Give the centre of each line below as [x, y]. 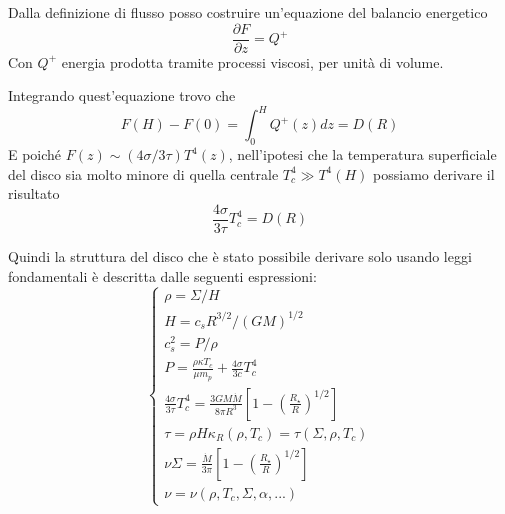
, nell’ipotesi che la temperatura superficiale [362, 154]
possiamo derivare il [434, 173]
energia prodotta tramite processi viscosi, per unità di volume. [252, 61]
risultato [34, 193]
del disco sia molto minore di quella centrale [143, 173]
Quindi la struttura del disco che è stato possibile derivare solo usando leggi [240, 255]
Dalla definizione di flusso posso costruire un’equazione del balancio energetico [248, 12]
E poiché [35, 154]
